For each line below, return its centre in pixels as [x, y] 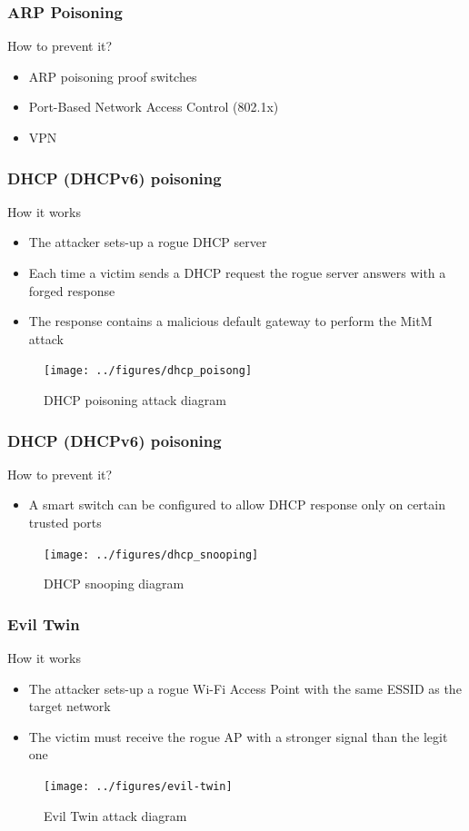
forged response [72, 290]
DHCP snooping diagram [114, 584]
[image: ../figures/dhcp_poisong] [148, 371]
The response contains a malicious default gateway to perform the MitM [230, 321]
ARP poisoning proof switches [113, 76]
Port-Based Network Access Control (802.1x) [154, 107]
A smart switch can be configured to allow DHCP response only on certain [237, 505]
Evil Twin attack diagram [115, 815]
